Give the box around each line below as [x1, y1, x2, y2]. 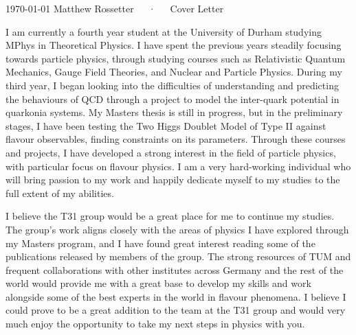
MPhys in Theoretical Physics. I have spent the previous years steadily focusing [5, 38, 342, 52]
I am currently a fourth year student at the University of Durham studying [5, 24, 322, 38]
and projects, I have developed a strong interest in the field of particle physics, [5, 145, 336, 159]
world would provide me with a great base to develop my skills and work [5, 276, 311, 290]
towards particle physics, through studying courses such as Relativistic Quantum [5, 51, 346, 65]
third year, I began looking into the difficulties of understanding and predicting [5, 78, 339, 92]
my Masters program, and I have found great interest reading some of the [5, 235, 315, 250]
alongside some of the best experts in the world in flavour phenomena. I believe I [5, 289, 346, 303]
